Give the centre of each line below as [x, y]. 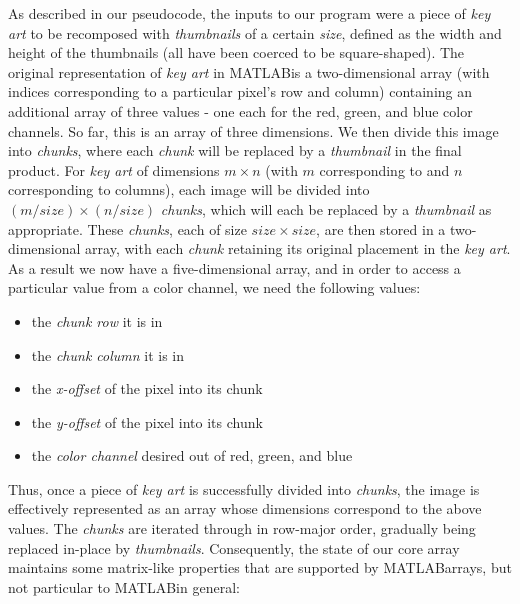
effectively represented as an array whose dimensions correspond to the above [245, 508]
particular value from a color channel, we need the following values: [214, 287]
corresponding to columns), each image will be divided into [189, 189]
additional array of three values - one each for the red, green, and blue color [240, 110]
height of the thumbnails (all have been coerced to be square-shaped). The [236, 52]
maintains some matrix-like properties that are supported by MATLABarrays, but [260, 567]
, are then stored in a [381, 228]
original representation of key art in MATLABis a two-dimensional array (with [249, 71]
